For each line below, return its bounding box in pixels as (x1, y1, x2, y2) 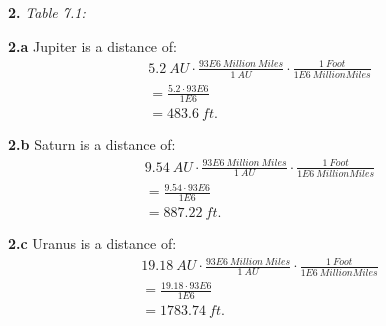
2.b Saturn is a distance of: (8, 134, 176, 155)
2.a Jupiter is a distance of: (8, 35, 177, 56)
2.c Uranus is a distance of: (8, 233, 177, 254)
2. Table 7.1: (8, 2, 86, 22)
